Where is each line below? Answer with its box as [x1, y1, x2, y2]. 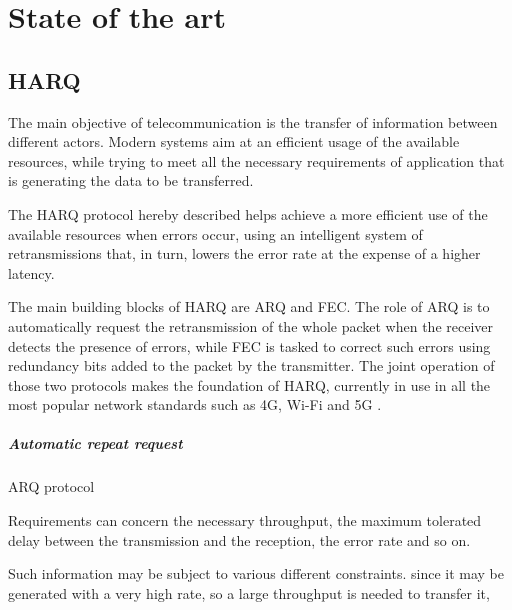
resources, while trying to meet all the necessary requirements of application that [8, 150, 505, 171]
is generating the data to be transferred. [8, 170, 254, 191]
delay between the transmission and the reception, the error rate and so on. [8, 529, 471, 550]
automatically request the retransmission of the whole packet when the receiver [8, 315, 494, 336]
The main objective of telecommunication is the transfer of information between [8, 111, 498, 132]
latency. [8, 262, 55, 283]
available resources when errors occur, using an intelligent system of [8, 223, 423, 244]
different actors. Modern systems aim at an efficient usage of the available [8, 131, 460, 152]
